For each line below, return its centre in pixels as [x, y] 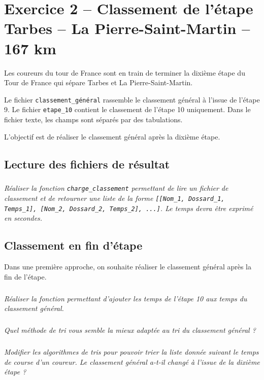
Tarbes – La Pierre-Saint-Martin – [127, 28]
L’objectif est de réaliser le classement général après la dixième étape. [112, 136]
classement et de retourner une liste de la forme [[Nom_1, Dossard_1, [114, 198]
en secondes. [23, 218]
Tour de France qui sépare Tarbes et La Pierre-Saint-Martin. [98, 82]
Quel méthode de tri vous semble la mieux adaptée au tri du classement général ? [130, 330]
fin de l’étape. [25, 276]
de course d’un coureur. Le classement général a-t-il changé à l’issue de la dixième [132, 361]
